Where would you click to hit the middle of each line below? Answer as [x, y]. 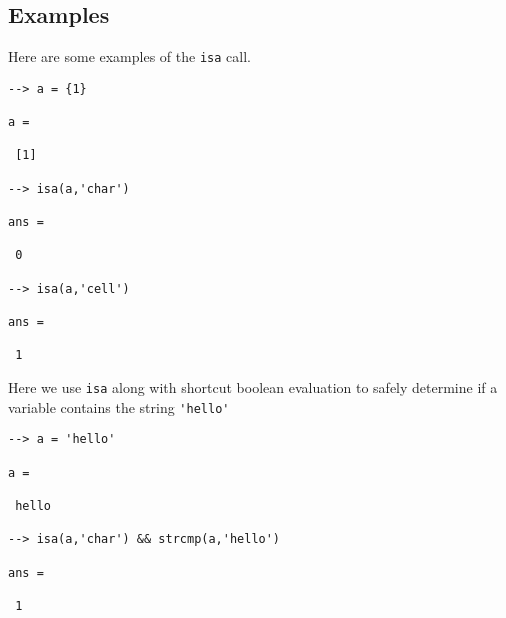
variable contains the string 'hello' [119, 406]
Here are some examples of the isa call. [129, 56]
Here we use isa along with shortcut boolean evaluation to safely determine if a [253, 387]
